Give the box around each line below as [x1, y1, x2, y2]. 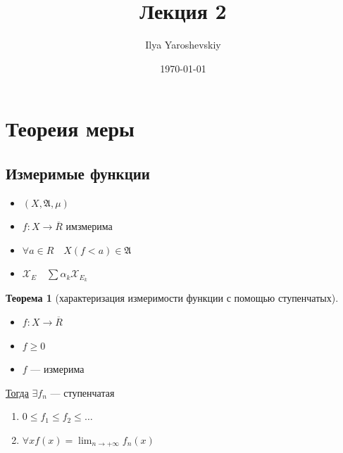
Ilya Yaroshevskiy [145, 37, 221, 52]
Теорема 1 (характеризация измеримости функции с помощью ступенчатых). [6, 291, 339, 305]
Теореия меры [6, 114, 135, 143]
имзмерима [66, 219, 113, 234]
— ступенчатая [50, 385, 115, 400]
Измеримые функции [6, 162, 150, 184]
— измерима [30, 362, 85, 376]
